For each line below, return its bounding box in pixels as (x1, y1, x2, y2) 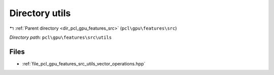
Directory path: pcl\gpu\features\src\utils (9, 34, 112, 40)
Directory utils (9, 8, 71, 19)
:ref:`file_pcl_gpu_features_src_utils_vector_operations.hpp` (22, 60, 146, 66)
